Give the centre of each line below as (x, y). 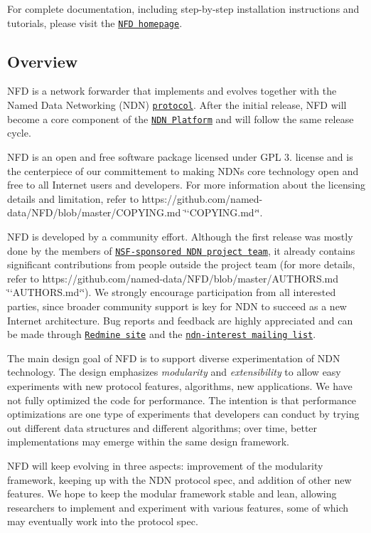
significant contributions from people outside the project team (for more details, (181, 264)
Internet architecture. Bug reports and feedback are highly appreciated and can (180, 320)
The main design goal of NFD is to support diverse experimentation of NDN (174, 358)
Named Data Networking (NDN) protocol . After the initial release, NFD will (177, 105)
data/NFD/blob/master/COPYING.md (94, 212)
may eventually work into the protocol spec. (103, 521)
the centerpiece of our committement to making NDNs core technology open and (183, 170)
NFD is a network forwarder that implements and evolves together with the (172, 91)
